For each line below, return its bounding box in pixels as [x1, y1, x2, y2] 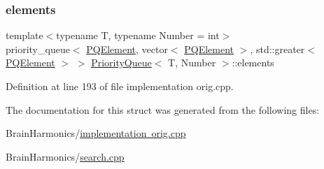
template [6, 28, 43, 43]
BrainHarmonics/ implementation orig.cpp [6, 126, 186, 140]
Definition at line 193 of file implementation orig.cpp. [6, 79, 234, 93]
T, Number [168, 55, 216, 70]
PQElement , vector [86, 41, 168, 56]
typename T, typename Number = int [56, 28, 220, 43]
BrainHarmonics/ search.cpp [6, 149, 125, 163]
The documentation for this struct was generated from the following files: [6, 102, 320, 117]
